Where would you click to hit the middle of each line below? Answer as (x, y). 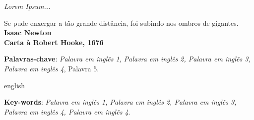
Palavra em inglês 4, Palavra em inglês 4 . (67, 111)
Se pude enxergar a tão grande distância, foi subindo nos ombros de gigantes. (121, 23)
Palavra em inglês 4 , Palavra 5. (52, 68)
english (15, 85)
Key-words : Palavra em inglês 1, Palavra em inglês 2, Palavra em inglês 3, (120, 102)
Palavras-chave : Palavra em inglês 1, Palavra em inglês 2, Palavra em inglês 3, (127, 59)
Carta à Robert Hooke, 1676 (54, 42)
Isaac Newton (28, 32)
